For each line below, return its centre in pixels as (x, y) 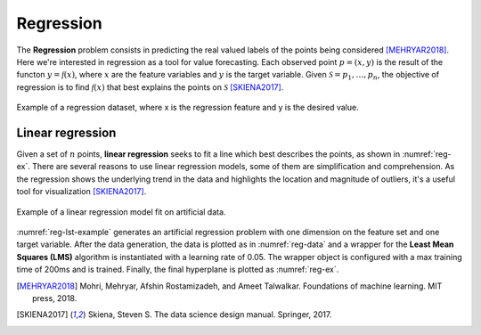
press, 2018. (55, 298)
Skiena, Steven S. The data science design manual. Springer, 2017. (210, 315)
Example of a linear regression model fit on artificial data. (121, 212)
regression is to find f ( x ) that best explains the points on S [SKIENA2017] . (150, 87)
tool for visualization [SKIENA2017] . (82, 192)
